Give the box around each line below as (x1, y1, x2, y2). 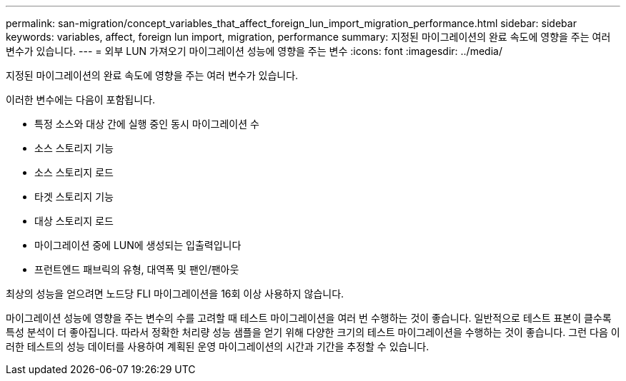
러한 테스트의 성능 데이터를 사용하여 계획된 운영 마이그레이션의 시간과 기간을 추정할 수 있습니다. (6, 340, 429, 352)
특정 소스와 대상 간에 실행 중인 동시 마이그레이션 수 (34, 118, 259, 130)
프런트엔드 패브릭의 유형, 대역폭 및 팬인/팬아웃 (34, 263, 239, 275)
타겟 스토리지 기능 (34, 190, 114, 203)
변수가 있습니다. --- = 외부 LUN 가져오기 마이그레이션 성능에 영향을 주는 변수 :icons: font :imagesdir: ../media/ (6, 45, 502, 57)
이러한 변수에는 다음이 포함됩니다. (6, 93, 156, 106)
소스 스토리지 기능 (34, 142, 114, 154)
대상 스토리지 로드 (34, 215, 114, 227)
